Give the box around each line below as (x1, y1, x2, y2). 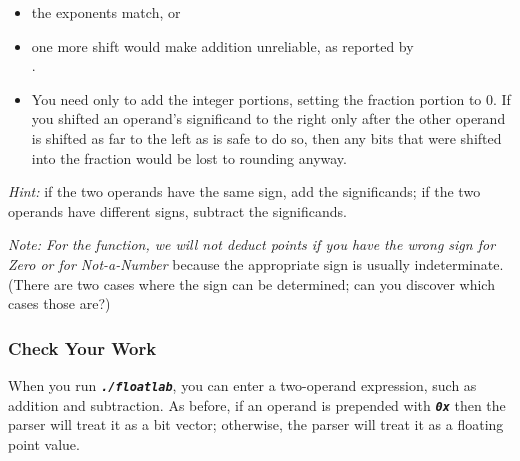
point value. (8, 433, 80, 454)
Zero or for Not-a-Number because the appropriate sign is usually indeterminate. (8, 253, 504, 274)
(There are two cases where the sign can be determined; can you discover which (8, 273, 495, 294)
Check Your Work (8, 335, 157, 360)
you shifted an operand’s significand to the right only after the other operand (31, 108, 506, 129)
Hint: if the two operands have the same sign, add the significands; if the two (8, 181, 481, 202)
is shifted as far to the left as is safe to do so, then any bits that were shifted (31, 127, 502, 148)
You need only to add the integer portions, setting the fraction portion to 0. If (31, 88, 511, 109)
